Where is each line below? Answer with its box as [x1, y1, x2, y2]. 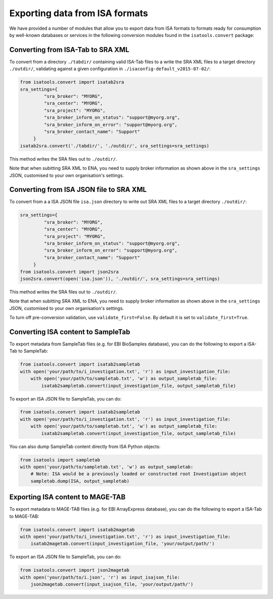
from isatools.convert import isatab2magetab [20, 527, 135, 532]
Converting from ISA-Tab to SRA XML [9, 45, 129, 54]
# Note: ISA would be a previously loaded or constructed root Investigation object [30, 471, 247, 477]
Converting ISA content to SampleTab [9, 327, 130, 336]
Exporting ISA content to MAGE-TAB [9, 493, 126, 502]
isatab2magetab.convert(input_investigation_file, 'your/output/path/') [30, 541, 215, 546]
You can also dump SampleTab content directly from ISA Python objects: [9, 443, 161, 450]
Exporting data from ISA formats [9, 8, 149, 19]
